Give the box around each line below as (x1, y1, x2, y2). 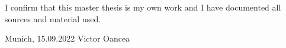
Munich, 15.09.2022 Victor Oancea (5, 32, 130, 44)
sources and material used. (5, 12, 101, 25)
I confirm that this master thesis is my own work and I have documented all (5, 1, 281, 13)
